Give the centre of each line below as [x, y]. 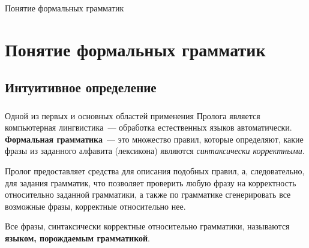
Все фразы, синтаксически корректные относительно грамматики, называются [147, 226]
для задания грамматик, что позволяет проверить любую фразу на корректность [151, 182]
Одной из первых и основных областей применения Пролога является [133, 115]
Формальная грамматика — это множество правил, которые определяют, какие [154, 139]
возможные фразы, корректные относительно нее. [95, 206]
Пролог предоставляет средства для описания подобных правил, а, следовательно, [155, 171]
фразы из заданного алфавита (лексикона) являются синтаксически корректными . [155, 151]
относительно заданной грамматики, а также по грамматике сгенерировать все [148, 194]
